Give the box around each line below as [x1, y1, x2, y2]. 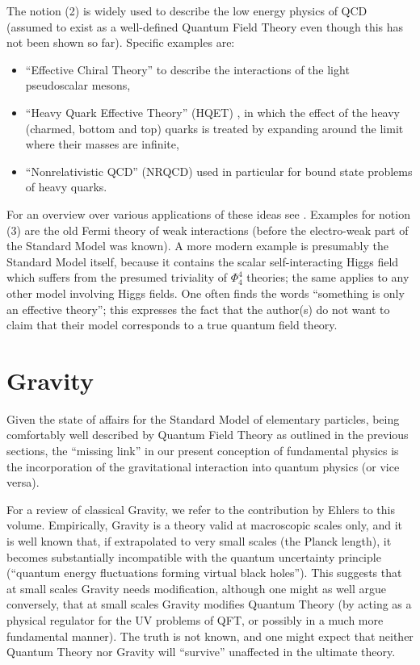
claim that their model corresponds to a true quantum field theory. [6, 316, 338, 333]
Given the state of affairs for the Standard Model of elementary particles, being [6, 410, 400, 427]
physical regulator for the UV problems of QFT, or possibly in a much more [6, 611, 384, 628]
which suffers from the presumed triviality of [6, 269, 227, 286]
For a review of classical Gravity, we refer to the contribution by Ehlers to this [6, 500, 395, 517]
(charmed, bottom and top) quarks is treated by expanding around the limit [25, 119, 404, 136]
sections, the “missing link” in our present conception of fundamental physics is [6, 442, 399, 458]
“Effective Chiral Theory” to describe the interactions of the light [25, 61, 350, 77]
